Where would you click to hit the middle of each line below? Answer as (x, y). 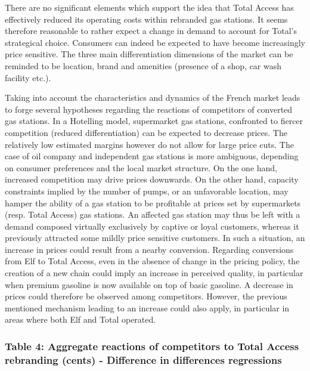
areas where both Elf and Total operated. (80, 319)
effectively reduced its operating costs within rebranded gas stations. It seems (146, 19)
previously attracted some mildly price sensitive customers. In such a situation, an (155, 238)
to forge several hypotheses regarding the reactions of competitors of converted (149, 109)
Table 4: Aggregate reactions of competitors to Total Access (152, 346)
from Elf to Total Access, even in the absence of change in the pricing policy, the (152, 261)
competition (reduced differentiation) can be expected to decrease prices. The (146, 132)
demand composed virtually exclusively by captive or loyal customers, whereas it (152, 226)
